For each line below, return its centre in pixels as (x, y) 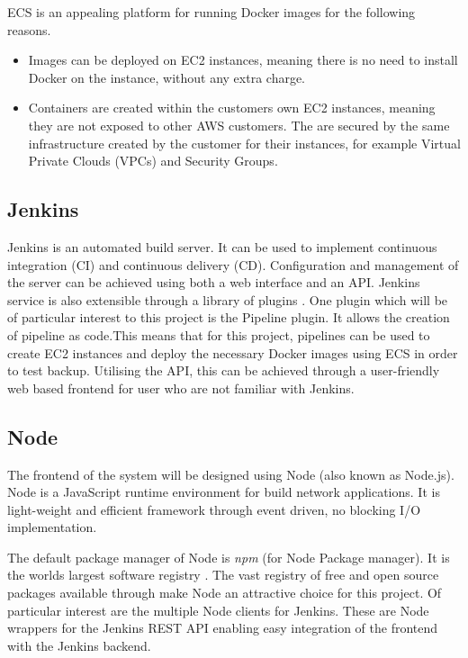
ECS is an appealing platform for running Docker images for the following (211, 12)
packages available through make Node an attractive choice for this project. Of (225, 593)
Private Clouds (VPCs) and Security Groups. (153, 161)
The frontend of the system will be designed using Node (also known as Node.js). (231, 474)
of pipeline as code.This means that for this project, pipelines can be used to (219, 334)
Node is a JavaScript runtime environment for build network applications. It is (224, 492)
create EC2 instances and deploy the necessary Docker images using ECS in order (233, 352)
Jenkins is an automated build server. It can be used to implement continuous (222, 246)
